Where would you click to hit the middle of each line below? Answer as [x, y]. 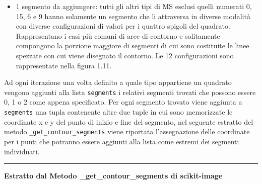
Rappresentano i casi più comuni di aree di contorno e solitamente [118, 35]
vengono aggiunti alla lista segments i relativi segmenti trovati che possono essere [130, 92]
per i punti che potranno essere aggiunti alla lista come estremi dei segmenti [122, 141]
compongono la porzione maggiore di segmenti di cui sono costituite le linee [133, 45]
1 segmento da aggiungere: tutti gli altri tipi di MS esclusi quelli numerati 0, [134, 6]
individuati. [22, 151]
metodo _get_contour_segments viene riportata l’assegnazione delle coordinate [127, 131]
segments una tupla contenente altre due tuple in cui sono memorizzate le [118, 112]
